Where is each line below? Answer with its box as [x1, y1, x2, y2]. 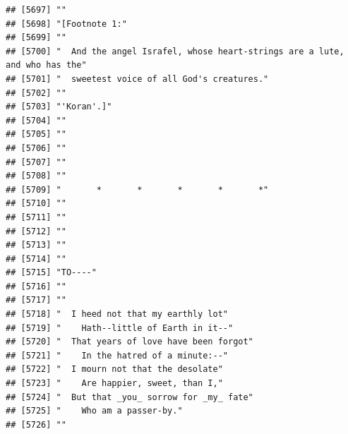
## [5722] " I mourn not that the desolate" [6, 364, 223, 375]
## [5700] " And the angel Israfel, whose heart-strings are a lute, [6, 46, 344, 56]
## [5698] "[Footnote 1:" [6, 18, 127, 29]
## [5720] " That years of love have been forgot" [6, 337, 253, 347]
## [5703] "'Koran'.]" [6, 102, 112, 112]
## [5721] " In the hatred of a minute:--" [6, 350, 228, 361]
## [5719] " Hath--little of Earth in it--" [6, 323, 234, 333]
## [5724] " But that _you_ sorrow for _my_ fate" [6, 392, 253, 402]
